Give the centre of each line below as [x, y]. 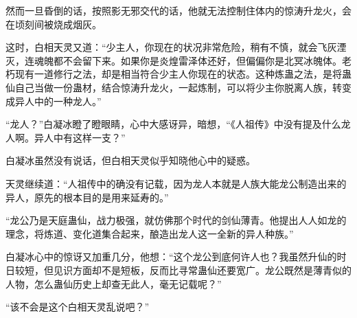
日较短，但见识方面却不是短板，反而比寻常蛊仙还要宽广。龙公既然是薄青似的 [178, 270]
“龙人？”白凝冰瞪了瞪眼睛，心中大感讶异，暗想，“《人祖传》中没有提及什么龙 [178, 124]
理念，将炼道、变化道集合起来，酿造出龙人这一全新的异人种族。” [150, 233]
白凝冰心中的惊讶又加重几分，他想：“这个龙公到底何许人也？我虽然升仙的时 [176, 257]
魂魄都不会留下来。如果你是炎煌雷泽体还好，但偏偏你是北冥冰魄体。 [188, 60]
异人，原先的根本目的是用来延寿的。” [87, 197]
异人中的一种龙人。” [58, 101]
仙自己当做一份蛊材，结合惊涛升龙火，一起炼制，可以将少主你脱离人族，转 [174, 87]
